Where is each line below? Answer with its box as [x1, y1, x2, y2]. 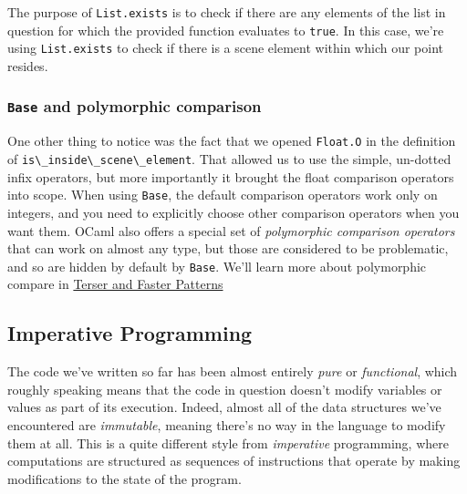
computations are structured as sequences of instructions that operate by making [7, 451, 461, 470]
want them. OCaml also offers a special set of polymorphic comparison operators [7, 221, 455, 240]
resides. [7, 56, 48, 75]
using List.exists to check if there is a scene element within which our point [7, 38, 444, 57]
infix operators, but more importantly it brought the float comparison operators [7, 167, 454, 186]
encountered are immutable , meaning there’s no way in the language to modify [7, 415, 446, 434]
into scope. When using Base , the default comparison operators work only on [7, 185, 438, 204]
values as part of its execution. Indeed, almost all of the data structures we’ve [7, 397, 441, 417]
